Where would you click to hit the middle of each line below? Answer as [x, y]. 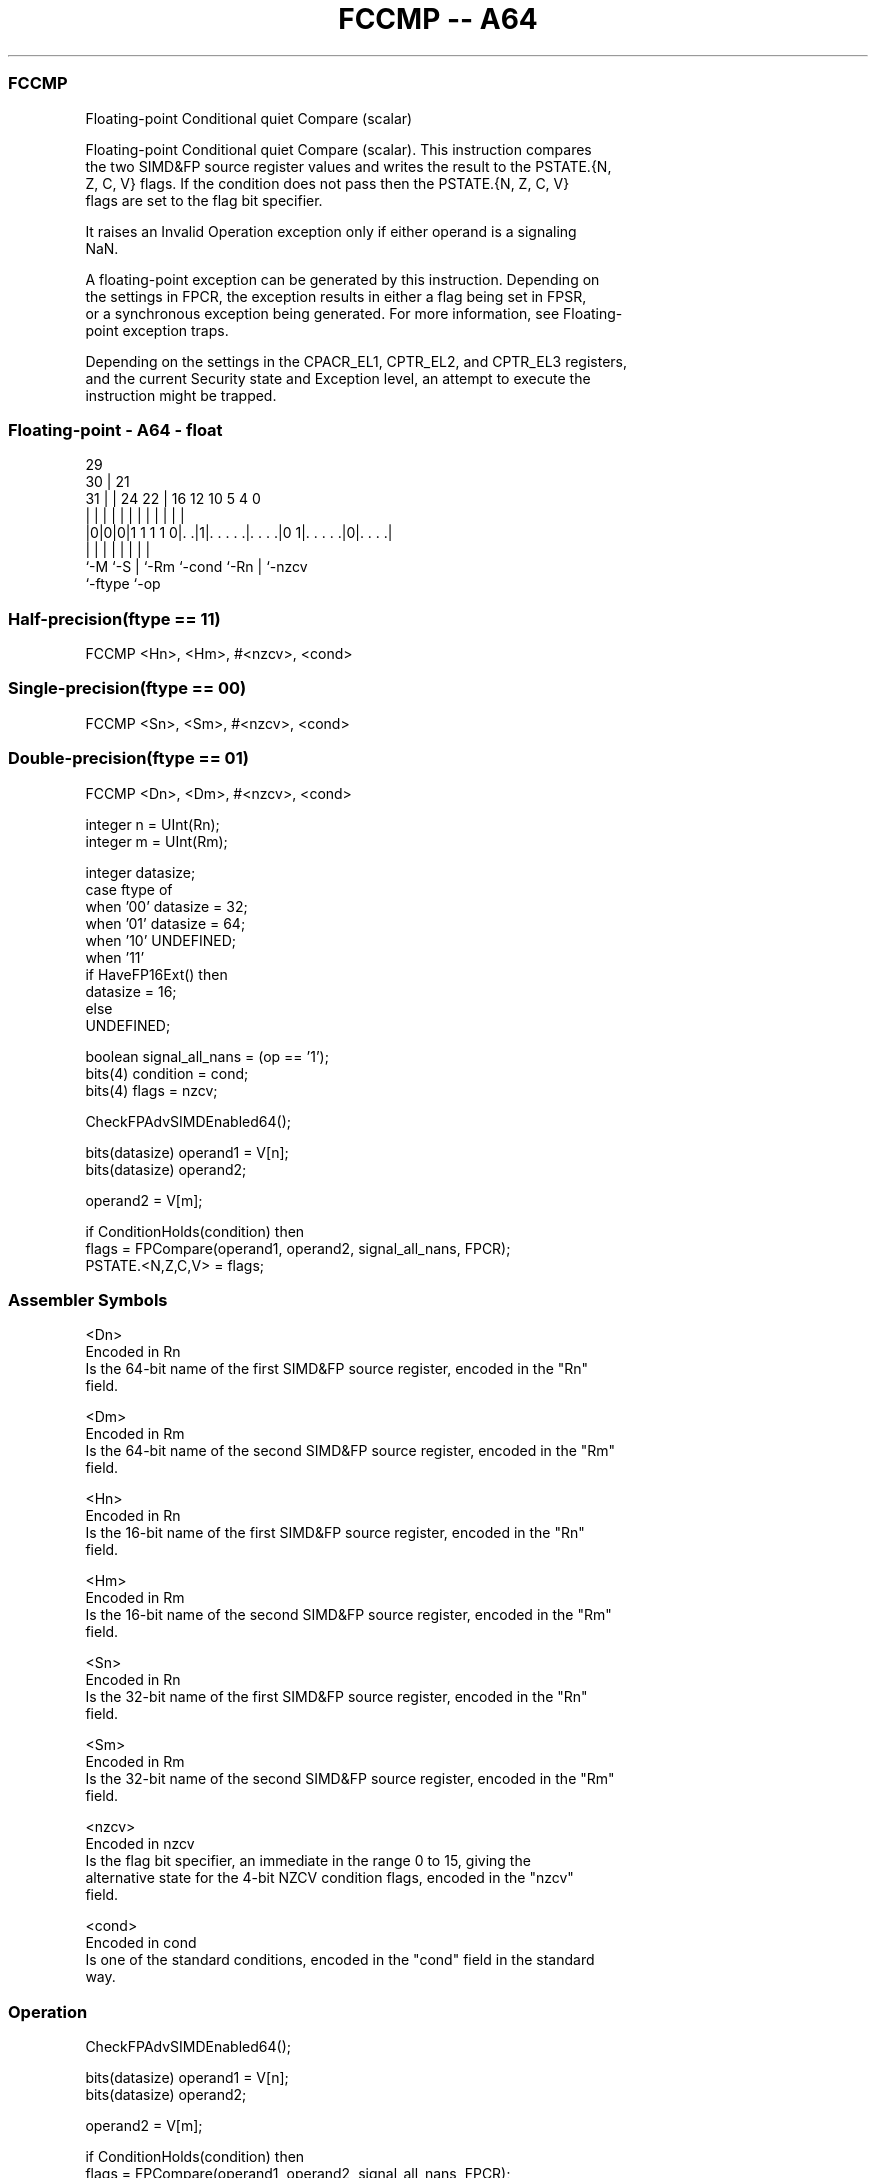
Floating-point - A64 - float [115, 429]
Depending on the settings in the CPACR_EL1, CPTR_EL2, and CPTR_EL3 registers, [356, 361]
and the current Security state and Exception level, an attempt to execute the [338, 378]
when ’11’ [115, 957]
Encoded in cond [141, 1943]
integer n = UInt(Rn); [152, 824]
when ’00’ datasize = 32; [166, 906]
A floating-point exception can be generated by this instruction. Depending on [342, 279]
